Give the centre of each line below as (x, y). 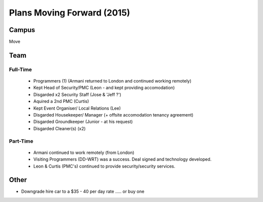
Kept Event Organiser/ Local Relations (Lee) (77, 108)
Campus (22, 30)
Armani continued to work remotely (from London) (84, 152)
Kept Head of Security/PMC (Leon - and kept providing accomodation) (104, 88)
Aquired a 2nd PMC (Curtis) (61, 101)
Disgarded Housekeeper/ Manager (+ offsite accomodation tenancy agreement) (113, 115)
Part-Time (21, 141)
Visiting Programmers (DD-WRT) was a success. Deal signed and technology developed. (122, 159)
